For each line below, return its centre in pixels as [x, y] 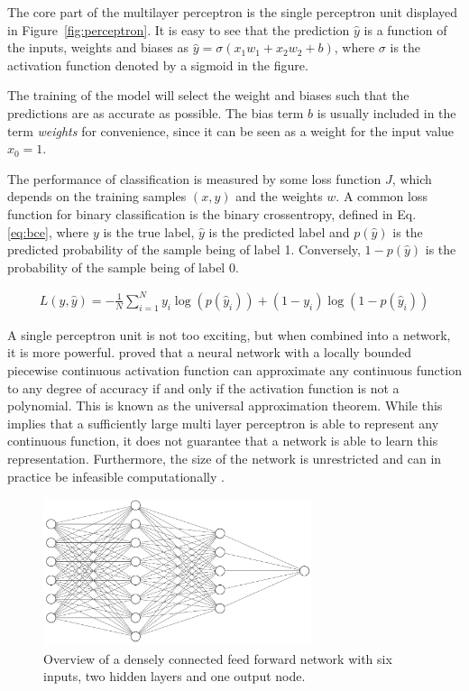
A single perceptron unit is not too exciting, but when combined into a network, [229, 334]
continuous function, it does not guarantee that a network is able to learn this [223, 441]
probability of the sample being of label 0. [123, 267]
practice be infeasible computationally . [116, 476]
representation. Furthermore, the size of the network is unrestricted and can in [225, 458]
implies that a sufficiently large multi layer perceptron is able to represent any [223, 423]
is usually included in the [386, 112]
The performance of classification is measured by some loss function [194, 178]
